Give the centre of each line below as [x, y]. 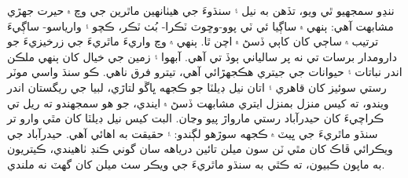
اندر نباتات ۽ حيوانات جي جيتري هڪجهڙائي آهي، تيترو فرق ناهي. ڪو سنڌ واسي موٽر [205, 72]
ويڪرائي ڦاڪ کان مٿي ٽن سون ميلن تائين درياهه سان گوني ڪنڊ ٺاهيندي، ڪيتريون [200, 149]
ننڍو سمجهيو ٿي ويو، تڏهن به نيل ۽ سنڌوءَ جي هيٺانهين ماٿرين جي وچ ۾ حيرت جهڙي [201, 10]
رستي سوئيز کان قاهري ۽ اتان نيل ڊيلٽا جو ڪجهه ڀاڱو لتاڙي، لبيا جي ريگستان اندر [197, 87]
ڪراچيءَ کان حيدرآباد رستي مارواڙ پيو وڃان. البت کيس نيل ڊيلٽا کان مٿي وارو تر [196, 118]
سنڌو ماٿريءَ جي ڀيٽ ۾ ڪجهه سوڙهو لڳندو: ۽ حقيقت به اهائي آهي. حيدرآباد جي [193, 133]
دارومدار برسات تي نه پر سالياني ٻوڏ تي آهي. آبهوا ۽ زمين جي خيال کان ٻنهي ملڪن [202, 56]
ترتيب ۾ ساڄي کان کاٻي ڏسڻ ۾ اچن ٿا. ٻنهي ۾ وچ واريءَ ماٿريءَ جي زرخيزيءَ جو [193, 41]
